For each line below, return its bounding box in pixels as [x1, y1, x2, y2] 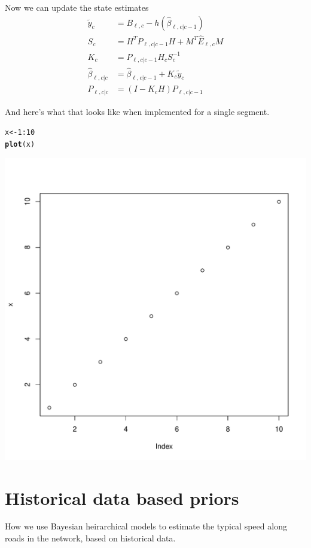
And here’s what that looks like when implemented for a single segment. [5, 105, 270, 117]
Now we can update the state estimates [5, 1, 149, 13]
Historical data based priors [5, 485, 239, 510]
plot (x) [5, 140, 35, 149]
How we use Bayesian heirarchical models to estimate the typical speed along [5, 520, 287, 532]
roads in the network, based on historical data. [5, 532, 176, 544]
